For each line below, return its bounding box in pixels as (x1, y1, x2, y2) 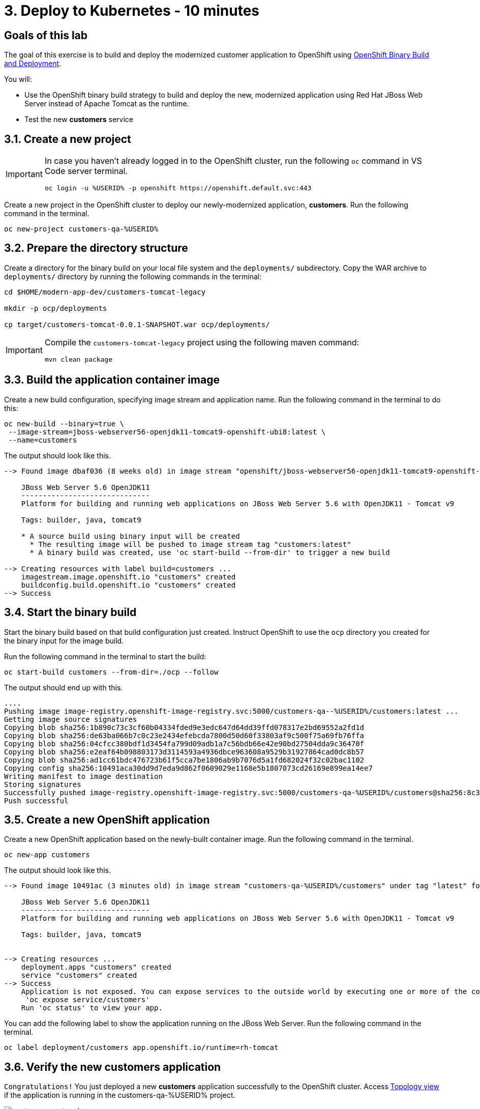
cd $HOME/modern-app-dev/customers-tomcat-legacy (4, 287, 206, 296)
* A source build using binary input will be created (21, 532, 240, 540)
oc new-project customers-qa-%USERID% (4, 225, 159, 234)
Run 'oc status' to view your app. (21, 1004, 163, 1012)
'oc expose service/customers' (25, 996, 150, 1004)
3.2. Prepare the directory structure (4, 242, 188, 255)
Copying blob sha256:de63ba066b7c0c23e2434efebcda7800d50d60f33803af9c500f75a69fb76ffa (4, 731, 365, 740)
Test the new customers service (24, 115, 133, 124)
